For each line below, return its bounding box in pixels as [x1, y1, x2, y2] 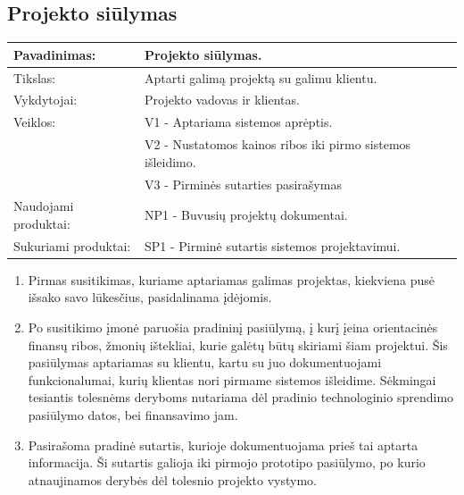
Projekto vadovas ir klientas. [145, 90, 300, 109]
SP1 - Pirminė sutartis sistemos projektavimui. [145, 236, 401, 255]
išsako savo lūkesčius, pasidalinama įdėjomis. [28, 288, 272, 306]
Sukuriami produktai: [13, 236, 131, 255]
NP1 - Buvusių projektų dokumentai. [145, 206, 348, 224]
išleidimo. [145, 152, 196, 171]
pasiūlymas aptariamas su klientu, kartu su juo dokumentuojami [28, 353, 382, 372]
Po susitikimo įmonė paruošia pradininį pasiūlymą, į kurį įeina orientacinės [28, 318, 438, 337]
